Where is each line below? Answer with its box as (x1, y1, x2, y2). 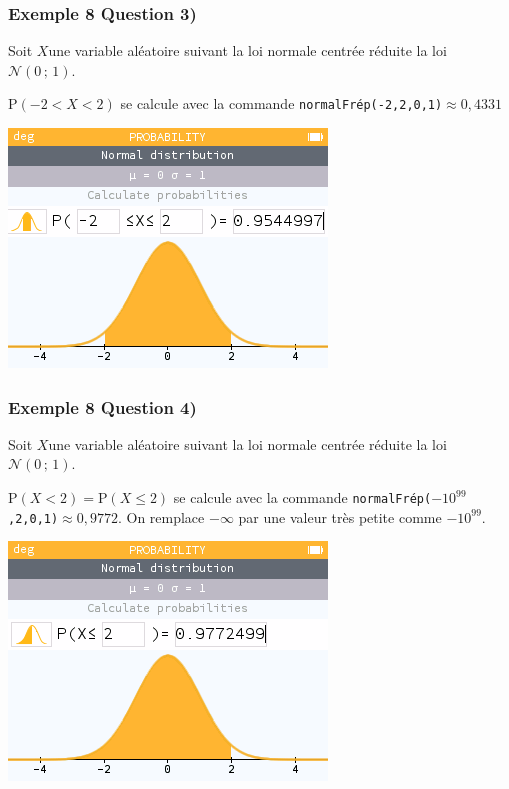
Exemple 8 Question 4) (8, 394, 197, 419)
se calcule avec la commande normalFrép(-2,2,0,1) (120, 93, 443, 114)
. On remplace (117, 506, 205, 527)
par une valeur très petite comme (238, 506, 442, 527)
